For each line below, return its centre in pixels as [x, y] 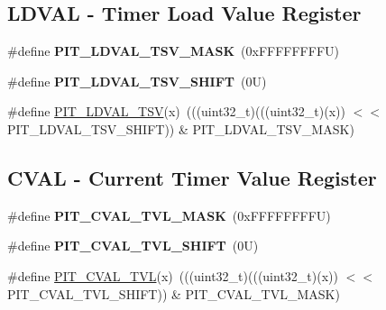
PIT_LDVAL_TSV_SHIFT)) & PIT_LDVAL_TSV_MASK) [181, 128]
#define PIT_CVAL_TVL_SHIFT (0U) [133, 246]
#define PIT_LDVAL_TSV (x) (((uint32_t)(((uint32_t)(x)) [176, 111]
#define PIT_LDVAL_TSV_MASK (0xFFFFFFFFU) [173, 51]
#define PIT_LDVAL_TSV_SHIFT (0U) [137, 81]
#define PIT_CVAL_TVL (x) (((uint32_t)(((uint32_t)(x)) [173, 275]
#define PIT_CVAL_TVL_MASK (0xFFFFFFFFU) [169, 215]
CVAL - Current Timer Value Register [192, 177]
